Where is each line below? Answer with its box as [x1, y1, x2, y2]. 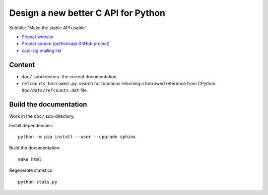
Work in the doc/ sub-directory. [9, 113, 75, 119]
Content [9, 60, 35, 69]
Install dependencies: [9, 122, 53, 128]
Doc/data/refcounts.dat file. [21, 87, 88, 94]
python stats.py [18, 179, 58, 185]
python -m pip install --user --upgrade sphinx [18, 134, 136, 140]
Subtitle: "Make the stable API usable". [9, 25, 88, 31]
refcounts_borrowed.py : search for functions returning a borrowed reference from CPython [21, 81, 216, 87]
